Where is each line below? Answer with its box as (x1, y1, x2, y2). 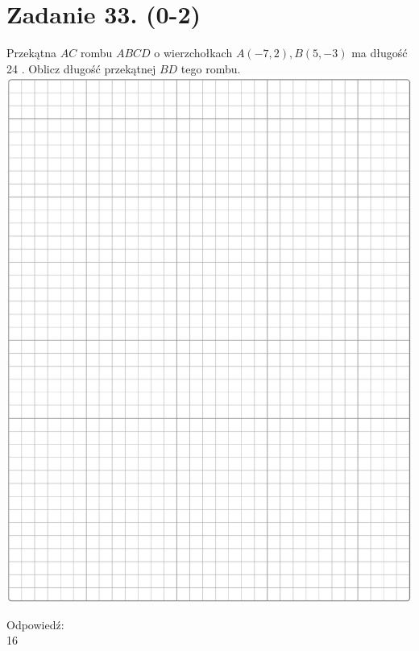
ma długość (351, 44, 408, 61)
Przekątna (6, 44, 57, 61)
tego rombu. (180, 60, 241, 77)
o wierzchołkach (154, 44, 233, 61)
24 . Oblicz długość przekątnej (6, 60, 156, 77)
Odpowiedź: (6, 616, 64, 632)
